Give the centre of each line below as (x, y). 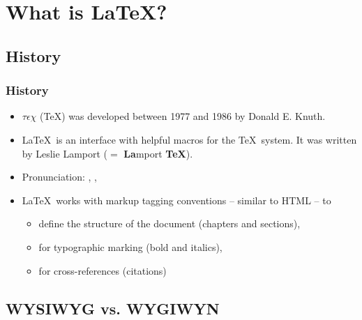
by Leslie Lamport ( (65, 153)
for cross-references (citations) (103, 270)
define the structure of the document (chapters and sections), (169, 223)
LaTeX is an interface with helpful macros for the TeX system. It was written (189, 139)
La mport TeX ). (158, 153)
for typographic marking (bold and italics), (130, 246)
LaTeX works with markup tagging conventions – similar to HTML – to (176, 200)
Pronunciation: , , (60, 177)
